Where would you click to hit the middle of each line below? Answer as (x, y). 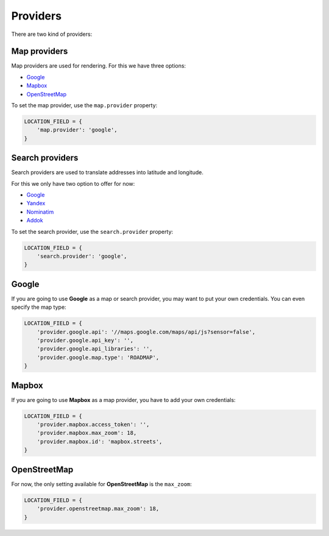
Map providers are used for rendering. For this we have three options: (98, 66)
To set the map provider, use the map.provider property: (84, 105)
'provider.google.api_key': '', (85, 340)
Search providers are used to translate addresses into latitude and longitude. (107, 172)
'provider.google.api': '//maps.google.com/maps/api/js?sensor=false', (146, 332)
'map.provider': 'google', (77, 130)
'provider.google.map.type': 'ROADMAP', (98, 357)
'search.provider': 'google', (82, 256)
